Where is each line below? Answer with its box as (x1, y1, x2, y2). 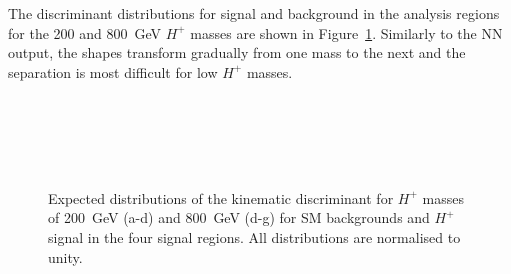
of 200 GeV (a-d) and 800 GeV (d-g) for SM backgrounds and (48, 207, 430, 228)
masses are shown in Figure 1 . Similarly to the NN (190, 22, 503, 43)
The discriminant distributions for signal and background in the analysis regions (8, 3, 500, 23)
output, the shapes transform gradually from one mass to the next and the (8, 42, 466, 63)
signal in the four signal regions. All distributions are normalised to (48, 226, 461, 247)
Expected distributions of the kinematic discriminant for (48, 187, 394, 208)
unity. (48, 246, 83, 267)
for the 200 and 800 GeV (8, 22, 161, 43)
